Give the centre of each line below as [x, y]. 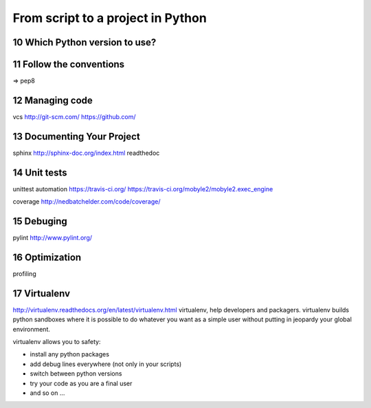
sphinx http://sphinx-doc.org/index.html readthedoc [86, 153]
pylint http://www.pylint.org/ [53, 238]
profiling [25, 274]
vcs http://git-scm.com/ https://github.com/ [75, 116]
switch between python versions [76, 374]
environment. [32, 329]
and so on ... [47, 393]
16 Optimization [47, 257]
